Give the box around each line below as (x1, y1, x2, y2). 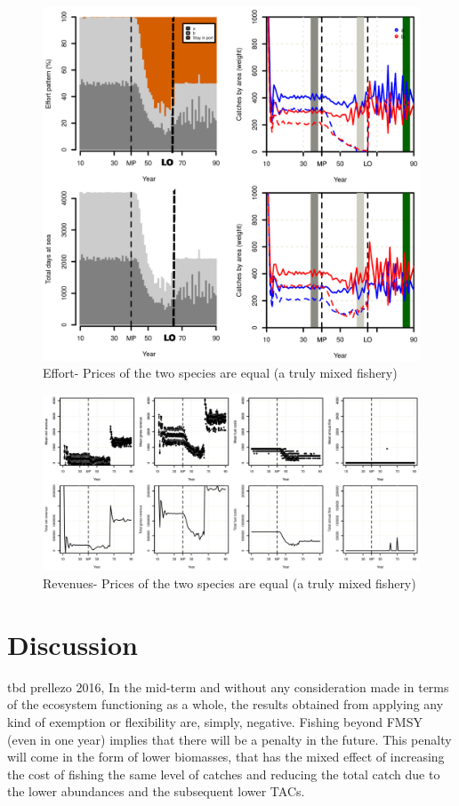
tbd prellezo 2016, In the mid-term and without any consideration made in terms (7, 677, 449, 696)
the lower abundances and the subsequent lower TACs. (7, 782, 305, 801)
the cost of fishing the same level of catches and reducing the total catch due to (7, 764, 440, 783)
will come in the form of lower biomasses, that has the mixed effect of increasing (7, 747, 445, 766)
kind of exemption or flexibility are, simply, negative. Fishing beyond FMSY (7, 712, 423, 730)
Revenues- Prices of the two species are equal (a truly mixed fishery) (43, 574, 416, 593)
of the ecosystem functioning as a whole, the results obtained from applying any (7, 695, 444, 714)
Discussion (7, 626, 138, 662)
